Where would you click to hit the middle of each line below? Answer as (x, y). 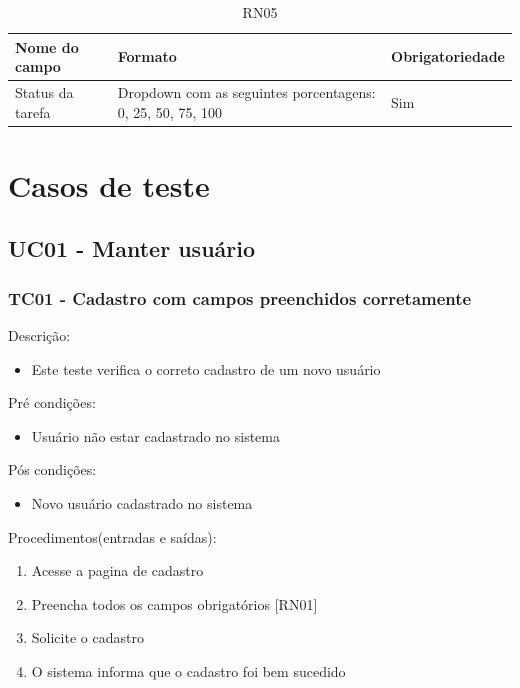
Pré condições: (52, 402)
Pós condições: (52, 469)
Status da (44, 92)
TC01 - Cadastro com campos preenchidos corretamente (240, 297)
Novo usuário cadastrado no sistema (142, 503)
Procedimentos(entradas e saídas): (112, 536)
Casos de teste (109, 184)
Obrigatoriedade (448, 56)
